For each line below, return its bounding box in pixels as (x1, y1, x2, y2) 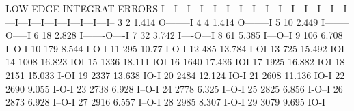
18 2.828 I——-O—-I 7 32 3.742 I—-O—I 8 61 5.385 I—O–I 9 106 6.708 (42, 28, 343, 42)
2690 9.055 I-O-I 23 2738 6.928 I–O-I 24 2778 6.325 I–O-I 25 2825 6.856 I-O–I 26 (5, 81, 343, 95)
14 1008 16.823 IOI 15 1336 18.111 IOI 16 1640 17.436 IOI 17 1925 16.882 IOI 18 (5, 54, 345, 69)
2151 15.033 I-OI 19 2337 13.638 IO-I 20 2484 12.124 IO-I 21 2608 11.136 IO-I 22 (5, 67, 345, 82)
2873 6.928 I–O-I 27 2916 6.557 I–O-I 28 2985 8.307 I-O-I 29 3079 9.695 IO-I (5, 95, 326, 109)
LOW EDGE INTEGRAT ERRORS (5, 1, 159, 15)
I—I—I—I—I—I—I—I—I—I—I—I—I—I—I (161, 1, 347, 15)
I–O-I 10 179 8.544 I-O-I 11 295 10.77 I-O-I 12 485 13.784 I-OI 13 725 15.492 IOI (5, 41, 345, 55)
